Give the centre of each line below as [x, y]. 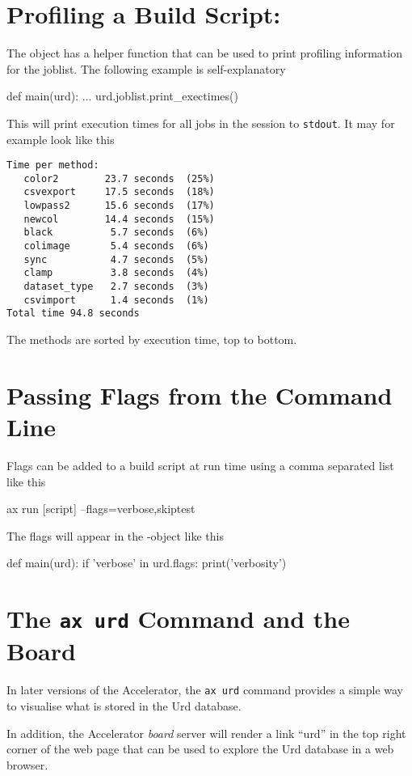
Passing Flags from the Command [200, 394]
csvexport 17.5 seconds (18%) [119, 192]
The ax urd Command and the [178, 619]
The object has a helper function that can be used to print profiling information [204, 53]
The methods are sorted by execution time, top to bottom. [152, 339]
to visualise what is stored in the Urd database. [124, 706]
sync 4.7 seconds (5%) [116, 259]
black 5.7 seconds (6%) [116, 233]
